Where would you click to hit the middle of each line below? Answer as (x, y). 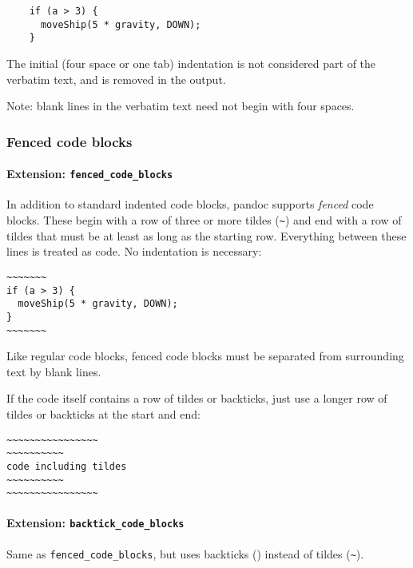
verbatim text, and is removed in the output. (116, 79)
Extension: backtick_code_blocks (95, 523)
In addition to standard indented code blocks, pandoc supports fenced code (190, 204)
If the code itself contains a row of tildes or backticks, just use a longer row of (197, 398)
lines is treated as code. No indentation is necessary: (134, 251)
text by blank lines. (54, 371)
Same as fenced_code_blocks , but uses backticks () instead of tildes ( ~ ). (185, 553)
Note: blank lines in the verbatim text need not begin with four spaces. (181, 106)
